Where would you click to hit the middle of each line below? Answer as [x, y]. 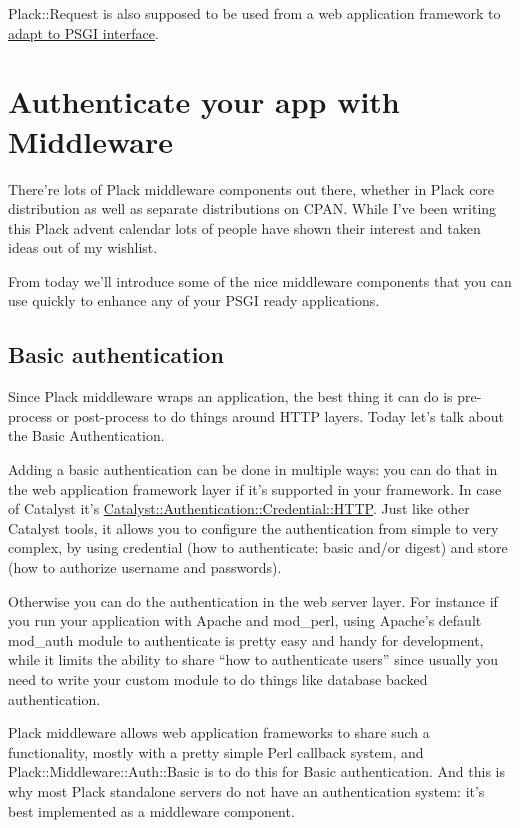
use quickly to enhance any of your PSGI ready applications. [194, 300]
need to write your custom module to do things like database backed [218, 678]
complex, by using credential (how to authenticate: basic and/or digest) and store [258, 547]
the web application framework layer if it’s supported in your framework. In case [255, 488]
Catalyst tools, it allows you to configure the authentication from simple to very [253, 527]
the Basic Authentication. [86, 435]
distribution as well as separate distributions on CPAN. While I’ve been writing [252, 208]
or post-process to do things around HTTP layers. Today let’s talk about [280, 415]
